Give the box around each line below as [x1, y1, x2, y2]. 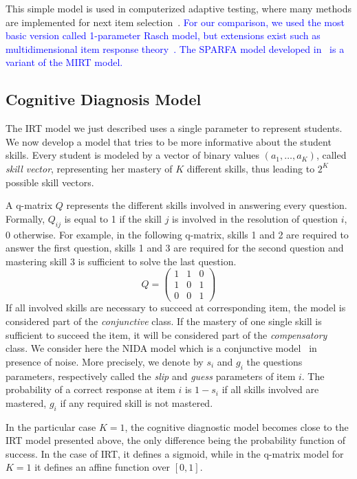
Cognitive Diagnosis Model [6, 89, 202, 110]
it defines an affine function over [34, 460, 171, 474]
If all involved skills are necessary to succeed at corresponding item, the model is [6, 300, 346, 315]
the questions [246, 354, 303, 368]
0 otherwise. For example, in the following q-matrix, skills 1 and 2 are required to [6, 227, 349, 241]
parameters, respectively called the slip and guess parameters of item [6, 368, 296, 383]
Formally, [6, 211, 45, 225]
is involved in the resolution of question [172, 211, 338, 225]
